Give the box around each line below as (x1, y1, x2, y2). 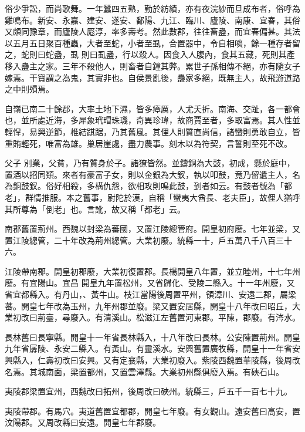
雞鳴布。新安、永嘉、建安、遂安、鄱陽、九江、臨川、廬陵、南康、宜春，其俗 (5, 14, 300, 26)
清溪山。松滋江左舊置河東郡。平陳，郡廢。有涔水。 (103, 311, 300, 323)
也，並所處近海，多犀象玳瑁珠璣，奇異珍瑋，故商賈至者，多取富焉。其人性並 (5, 114, 300, 126)
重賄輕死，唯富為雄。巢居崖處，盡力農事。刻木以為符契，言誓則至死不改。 (5, 137, 292, 149)
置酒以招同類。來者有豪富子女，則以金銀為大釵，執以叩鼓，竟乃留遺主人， (5, 168, 292, 180)
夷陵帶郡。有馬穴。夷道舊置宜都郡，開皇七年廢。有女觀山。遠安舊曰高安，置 (5, 404, 300, 417)
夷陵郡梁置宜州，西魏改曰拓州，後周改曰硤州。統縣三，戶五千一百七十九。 (5, 385, 292, 397)
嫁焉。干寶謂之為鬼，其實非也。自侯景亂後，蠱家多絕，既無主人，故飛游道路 (5, 71, 300, 83)
